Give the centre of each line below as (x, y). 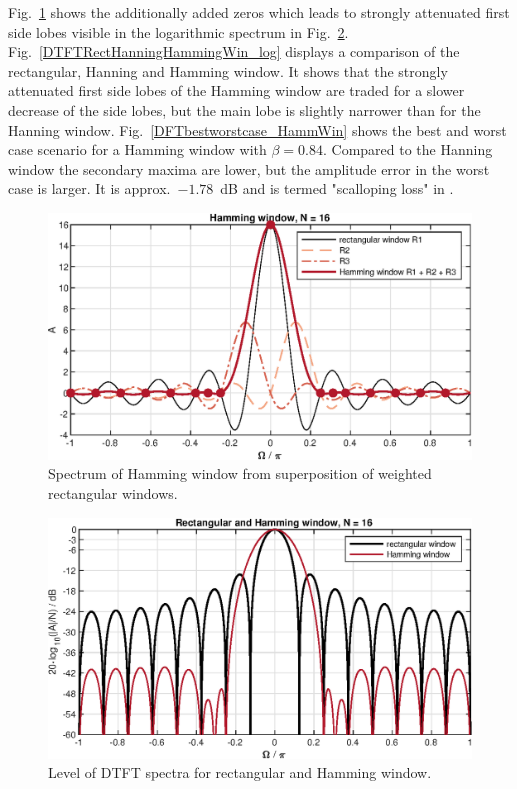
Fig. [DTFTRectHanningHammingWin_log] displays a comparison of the (234, 51)
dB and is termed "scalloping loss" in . (337, 188)
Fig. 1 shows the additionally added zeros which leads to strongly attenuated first (259, 12)
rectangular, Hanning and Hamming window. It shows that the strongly (228, 70)
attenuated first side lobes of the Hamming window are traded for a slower (236, 90)
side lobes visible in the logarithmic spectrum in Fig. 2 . (178, 31)
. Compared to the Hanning (407, 149)
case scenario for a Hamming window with (137, 149)
